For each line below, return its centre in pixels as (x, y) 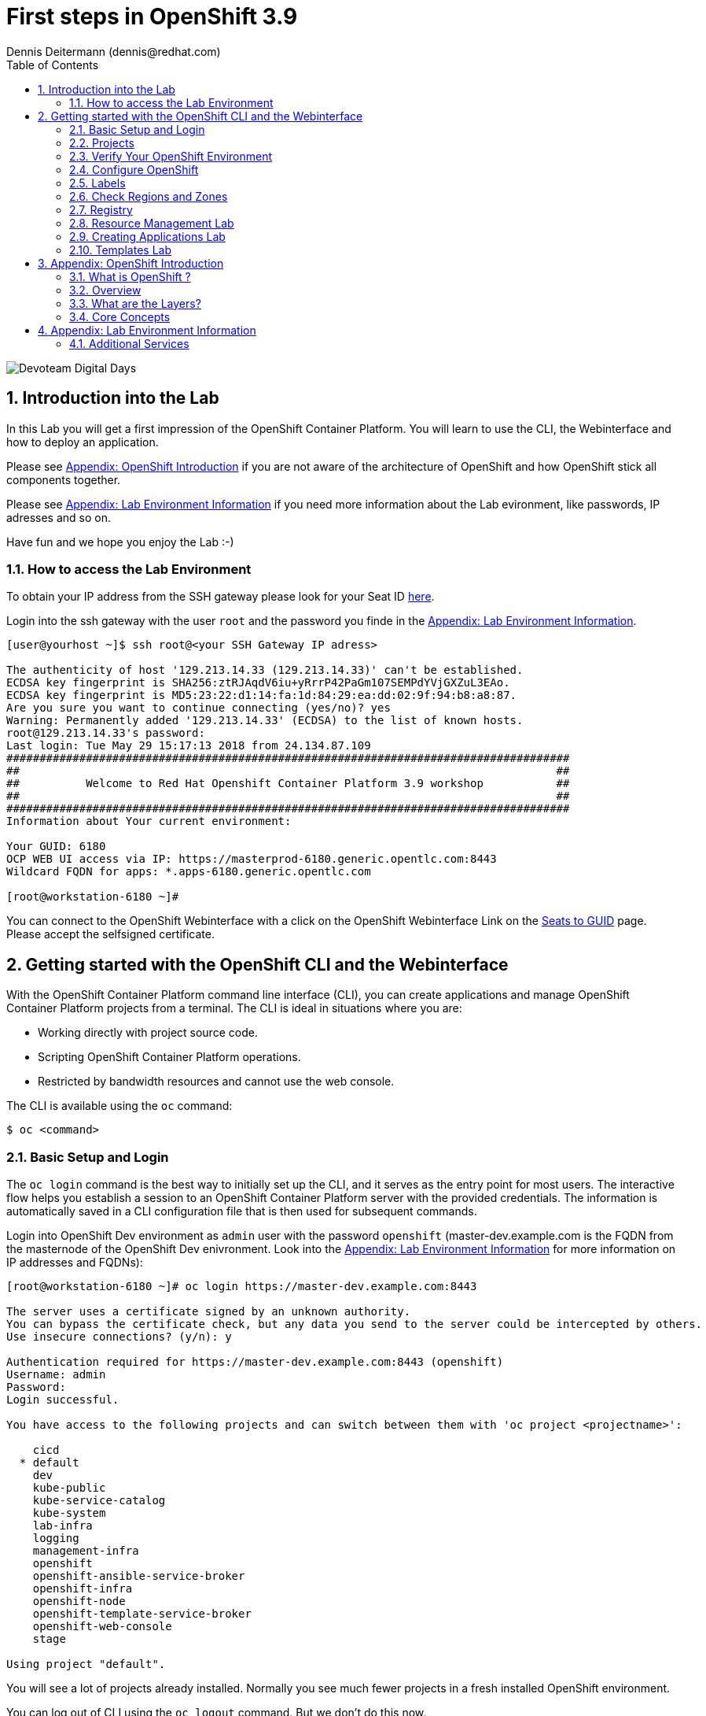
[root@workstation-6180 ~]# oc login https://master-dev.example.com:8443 (242, 1286)
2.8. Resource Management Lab (152, 223)
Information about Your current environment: (149, 821)
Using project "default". (86, 1664)
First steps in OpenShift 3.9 (152, 17)
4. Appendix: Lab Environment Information (147, 330)
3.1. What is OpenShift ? (130, 276)
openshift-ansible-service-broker (139, 1575)
